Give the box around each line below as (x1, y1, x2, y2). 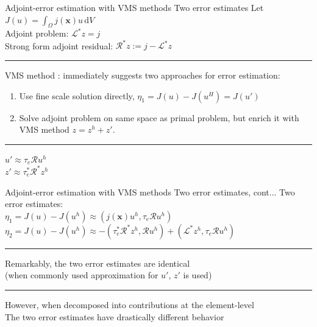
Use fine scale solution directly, (19, 89, 135, 102)
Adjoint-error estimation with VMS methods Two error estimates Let (5, 1, 264, 13)
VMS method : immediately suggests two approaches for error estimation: (5, 69, 280, 82)
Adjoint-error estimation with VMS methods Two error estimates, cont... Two (5, 185, 295, 198)
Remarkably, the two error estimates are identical (5, 256, 190, 269)
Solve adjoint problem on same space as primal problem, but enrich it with (19, 111, 299, 124)
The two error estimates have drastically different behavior (5, 310, 224, 323)
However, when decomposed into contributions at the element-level (5, 298, 254, 311)
